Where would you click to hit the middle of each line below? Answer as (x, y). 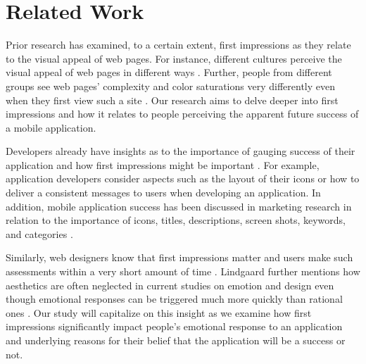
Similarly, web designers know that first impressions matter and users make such (179, 257)
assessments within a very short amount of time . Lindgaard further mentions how (183, 271)
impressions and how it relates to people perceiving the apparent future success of (182, 114)
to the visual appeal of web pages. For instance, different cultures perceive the (174, 58)
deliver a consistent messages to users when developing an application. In (163, 193)
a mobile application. (51, 127)
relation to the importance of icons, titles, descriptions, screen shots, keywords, (176, 220)
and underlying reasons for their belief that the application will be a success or (176, 340)
